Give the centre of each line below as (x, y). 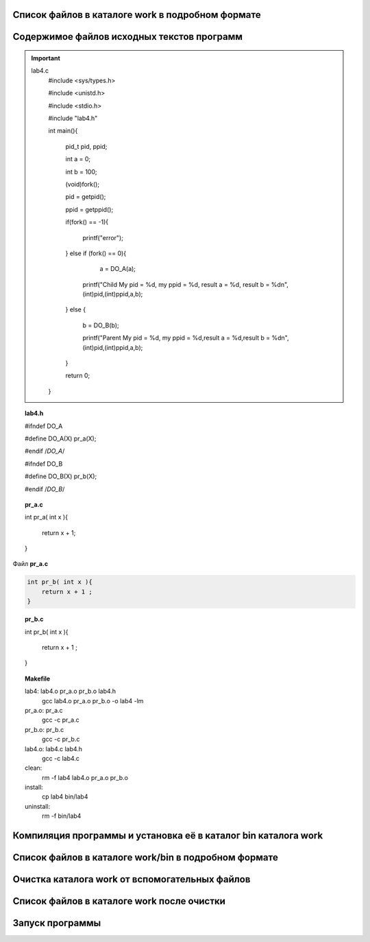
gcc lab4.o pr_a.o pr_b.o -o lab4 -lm (93, 700)
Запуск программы (57, 923)
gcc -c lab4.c (61, 758)
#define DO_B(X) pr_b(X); (61, 476)
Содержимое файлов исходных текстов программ (128, 37)
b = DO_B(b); (101, 325)
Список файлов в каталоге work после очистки (119, 901)
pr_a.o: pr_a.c (44, 710)
